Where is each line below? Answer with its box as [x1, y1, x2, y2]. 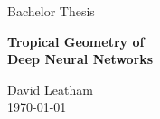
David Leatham [7, 79, 93, 98]
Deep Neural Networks [7, 50, 154, 69]
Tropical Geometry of [7, 32, 145, 50]
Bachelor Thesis [7, 2, 95, 20]
